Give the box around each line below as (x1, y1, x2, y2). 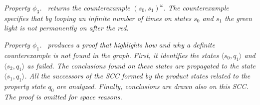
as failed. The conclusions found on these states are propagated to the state (27, 60, 256, 70)
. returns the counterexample (39, 2, 130, 12)
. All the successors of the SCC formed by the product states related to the (24, 70, 251, 81)
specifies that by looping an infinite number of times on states (4, 12, 192, 23)
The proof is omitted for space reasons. (4, 91, 122, 101)
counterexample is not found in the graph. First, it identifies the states (4, 49, 219, 60)
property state (4, 81, 46, 91)
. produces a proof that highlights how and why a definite (39, 39, 215, 49)
